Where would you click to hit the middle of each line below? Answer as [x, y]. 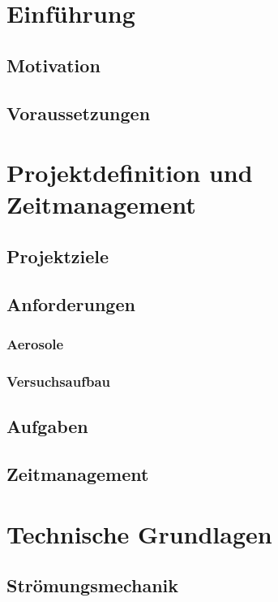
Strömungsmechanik [92, 585]
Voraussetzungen [79, 113]
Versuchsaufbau [59, 381]
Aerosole [35, 343]
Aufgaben [47, 426]
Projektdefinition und [130, 173]
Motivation [53, 65]
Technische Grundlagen [139, 533]
